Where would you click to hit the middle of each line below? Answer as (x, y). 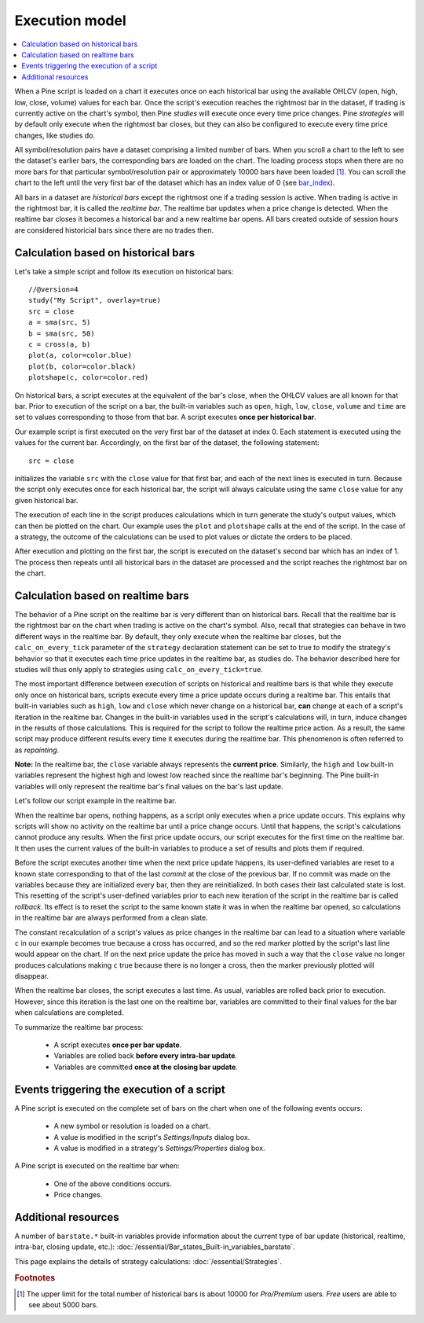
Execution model (70, 20)
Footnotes (35, 1277)
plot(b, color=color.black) (82, 366)
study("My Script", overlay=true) (95, 300)
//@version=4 (53, 290)
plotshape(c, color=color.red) (89, 378)
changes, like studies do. (55, 135)
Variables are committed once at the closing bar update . (146, 1067)
